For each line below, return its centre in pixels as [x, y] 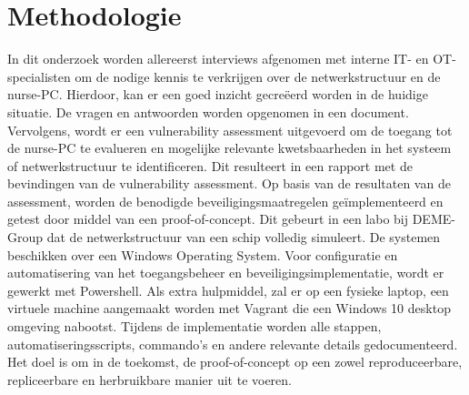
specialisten [39, 76]
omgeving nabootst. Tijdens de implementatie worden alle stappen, [195, 326]
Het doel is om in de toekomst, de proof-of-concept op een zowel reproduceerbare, [235, 362]
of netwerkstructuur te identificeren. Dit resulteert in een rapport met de [210, 165]
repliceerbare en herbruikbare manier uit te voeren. [150, 379]
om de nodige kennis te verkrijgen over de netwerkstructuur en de [258, 76]
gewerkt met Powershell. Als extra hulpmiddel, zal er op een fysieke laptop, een [228, 290]
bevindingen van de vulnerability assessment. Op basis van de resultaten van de [229, 183]
